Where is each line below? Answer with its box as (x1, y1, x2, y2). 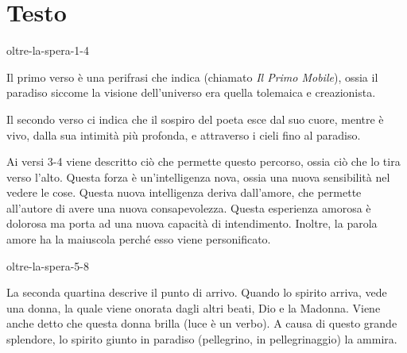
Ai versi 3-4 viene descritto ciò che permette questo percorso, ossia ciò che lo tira (6, 153, 401, 170)
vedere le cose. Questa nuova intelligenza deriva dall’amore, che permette (6, 184, 362, 201)
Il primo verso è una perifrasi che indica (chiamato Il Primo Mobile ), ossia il (6, 68, 378, 85)
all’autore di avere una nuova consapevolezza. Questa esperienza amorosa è (6, 199, 371, 216)
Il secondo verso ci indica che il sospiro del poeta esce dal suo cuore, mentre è (6, 110, 384, 127)
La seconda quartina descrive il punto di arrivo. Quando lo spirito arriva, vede (6, 284, 387, 301)
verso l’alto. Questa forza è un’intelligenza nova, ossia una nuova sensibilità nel (6, 168, 390, 185)
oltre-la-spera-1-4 (6, 42, 89, 59)
